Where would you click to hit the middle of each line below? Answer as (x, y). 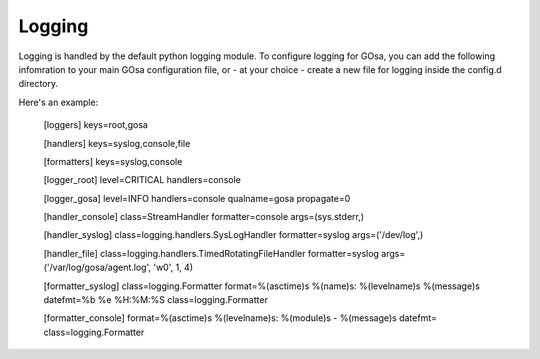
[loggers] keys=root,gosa (96, 125)
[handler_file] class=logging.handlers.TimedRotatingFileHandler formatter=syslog (211, 253)
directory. (38, 84)
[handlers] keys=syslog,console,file (117, 143)
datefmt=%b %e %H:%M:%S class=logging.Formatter (156, 300)
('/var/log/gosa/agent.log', (97, 267)
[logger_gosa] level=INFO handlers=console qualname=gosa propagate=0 (197, 198)
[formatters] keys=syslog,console (113, 161)
